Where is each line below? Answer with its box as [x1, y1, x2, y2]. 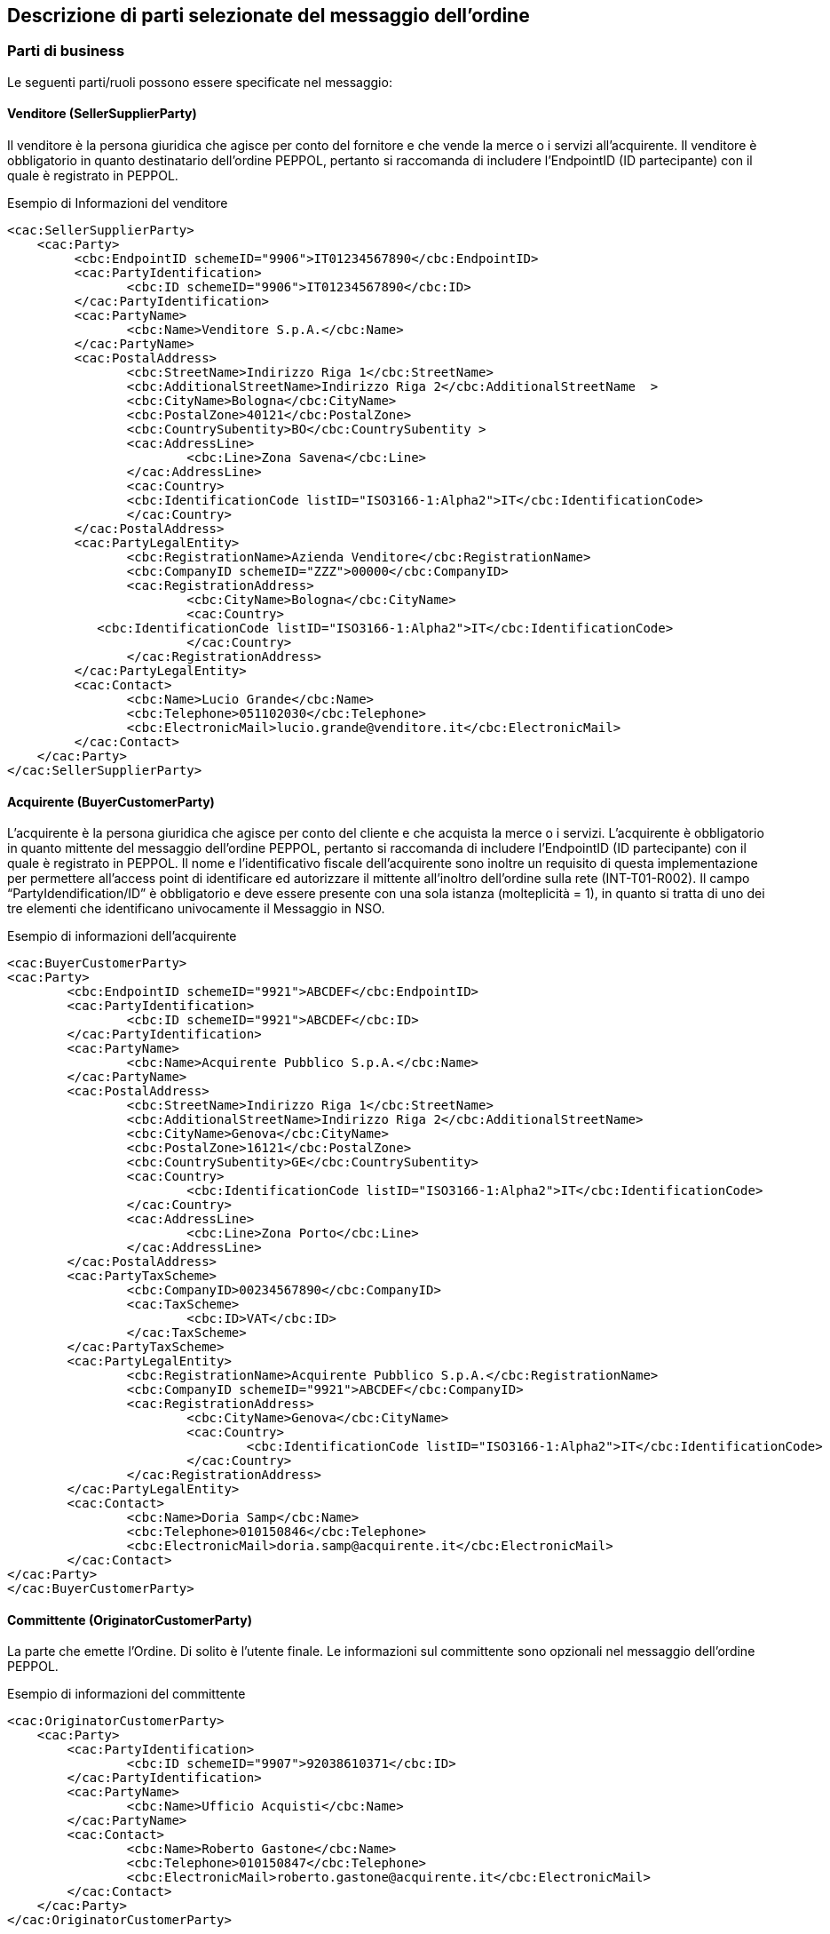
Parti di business [7, 42, 125, 60]
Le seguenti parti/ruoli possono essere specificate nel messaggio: [7, 74, 392, 90]
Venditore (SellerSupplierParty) [7, 106, 197, 122]
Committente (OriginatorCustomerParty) [7, 1612, 253, 1628]
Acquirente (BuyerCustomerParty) [7, 793, 215, 809]
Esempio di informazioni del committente [7, 1686, 246, 1702]
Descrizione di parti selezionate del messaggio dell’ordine [7, 4, 530, 27]
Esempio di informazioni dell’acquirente [7, 928, 237, 944]
